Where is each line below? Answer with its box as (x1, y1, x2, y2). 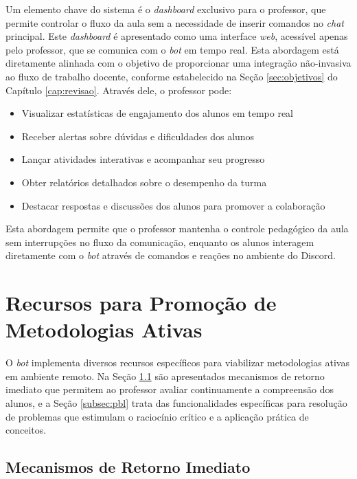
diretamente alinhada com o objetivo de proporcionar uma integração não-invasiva (5, 56, 352, 70)
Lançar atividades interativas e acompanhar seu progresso (21, 152, 265, 166)
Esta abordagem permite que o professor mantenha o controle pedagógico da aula (5, 221, 349, 236)
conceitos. (5, 423, 47, 437)
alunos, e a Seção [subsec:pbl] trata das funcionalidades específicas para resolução (5, 396, 347, 410)
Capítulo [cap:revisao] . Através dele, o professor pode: (5, 82, 232, 97)
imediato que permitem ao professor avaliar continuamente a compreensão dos (5, 382, 334, 397)
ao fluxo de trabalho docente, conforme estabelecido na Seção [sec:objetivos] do (5, 69, 338, 83)
